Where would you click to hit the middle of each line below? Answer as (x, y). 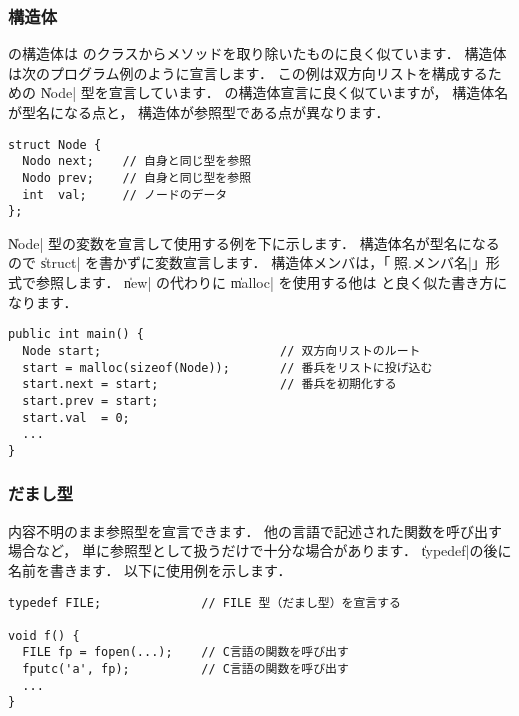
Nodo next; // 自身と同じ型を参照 (137, 161)
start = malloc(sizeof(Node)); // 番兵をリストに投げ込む (227, 367)
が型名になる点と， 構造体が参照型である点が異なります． (199, 112)
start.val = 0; (76, 417)
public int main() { (76, 334)
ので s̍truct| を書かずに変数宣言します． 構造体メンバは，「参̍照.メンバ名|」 (247, 262)
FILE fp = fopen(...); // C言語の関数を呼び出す (185, 652)
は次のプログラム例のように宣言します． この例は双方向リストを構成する (248, 72)
